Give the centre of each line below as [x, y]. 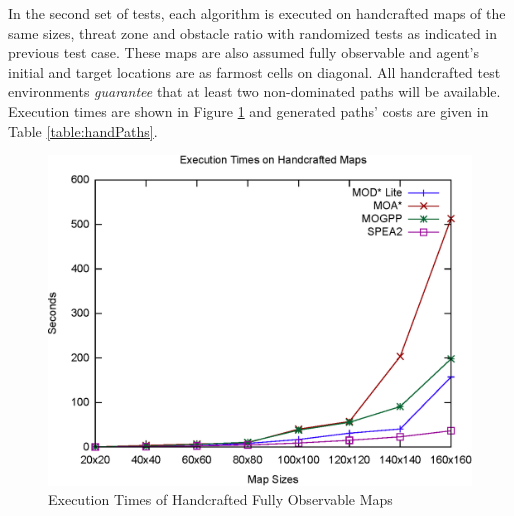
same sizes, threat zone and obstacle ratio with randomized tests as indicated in [253, 32]
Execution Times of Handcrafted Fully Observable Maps [220, 499]
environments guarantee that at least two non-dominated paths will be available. [254, 91]
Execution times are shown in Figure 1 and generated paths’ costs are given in [248, 110]
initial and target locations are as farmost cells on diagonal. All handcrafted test [254, 71]
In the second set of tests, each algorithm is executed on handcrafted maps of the [257, 13]
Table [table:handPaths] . [83, 130]
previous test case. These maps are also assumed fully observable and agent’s [243, 52]
